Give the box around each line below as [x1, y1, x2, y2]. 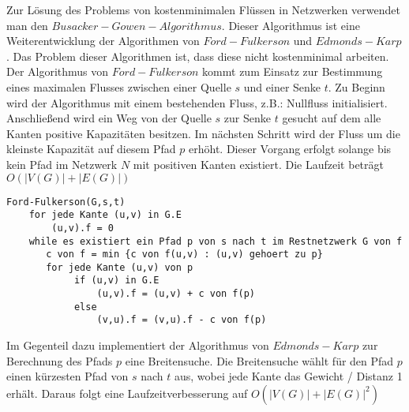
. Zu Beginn [328, 78, 385, 95]
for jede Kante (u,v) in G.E [28, 209, 182, 221]
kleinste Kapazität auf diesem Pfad [6, 140, 176, 157]
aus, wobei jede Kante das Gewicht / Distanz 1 [174, 368, 403, 384]
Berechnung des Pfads [6, 352, 113, 369]
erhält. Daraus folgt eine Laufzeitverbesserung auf [6, 384, 248, 401]
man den [6, 17, 48, 33]
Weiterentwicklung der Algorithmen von [6, 32, 200, 49]
